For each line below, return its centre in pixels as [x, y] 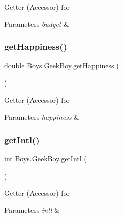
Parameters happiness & [42, 117]
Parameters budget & [37, 24]
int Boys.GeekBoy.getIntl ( [45, 158]
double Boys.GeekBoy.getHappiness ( [62, 65]
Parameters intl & [32, 210]
